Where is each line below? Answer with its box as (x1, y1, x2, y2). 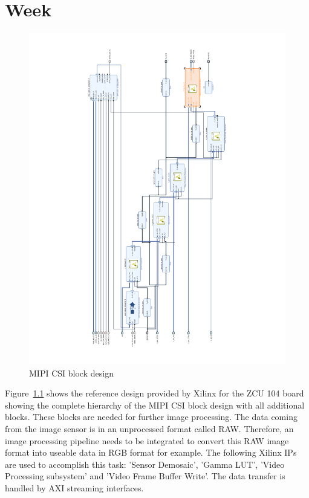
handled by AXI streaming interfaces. (5, 481, 144, 494)
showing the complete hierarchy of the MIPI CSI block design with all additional (5, 398, 305, 411)
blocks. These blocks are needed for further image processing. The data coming (5, 410, 298, 423)
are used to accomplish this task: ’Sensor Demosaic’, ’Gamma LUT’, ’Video (5, 458, 285, 470)
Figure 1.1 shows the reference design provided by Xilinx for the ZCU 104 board (5, 387, 304, 399)
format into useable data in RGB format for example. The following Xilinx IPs (5, 446, 297, 459)
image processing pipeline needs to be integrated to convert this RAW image (5, 434, 289, 447)
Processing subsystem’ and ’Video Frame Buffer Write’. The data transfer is (5, 470, 285, 482)
